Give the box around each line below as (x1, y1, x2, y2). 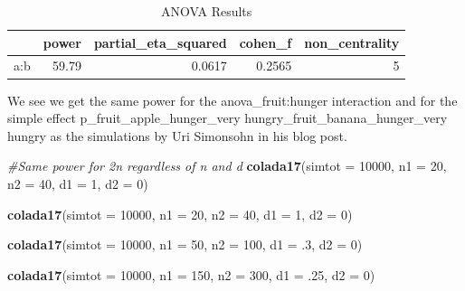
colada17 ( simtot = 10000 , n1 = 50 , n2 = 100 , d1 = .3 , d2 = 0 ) (7, 235, 363, 254)
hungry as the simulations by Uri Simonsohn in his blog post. (7, 126, 347, 145)
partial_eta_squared (93, 33, 227, 52)
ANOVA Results (161, 2, 252, 20)
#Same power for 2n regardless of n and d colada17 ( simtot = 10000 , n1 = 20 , (7, 156, 447, 175)
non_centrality (304, 33, 400, 52)
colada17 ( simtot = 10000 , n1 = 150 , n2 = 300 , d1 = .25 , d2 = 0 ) (7, 265, 375, 284)
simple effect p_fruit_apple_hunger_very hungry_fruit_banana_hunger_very (7, 108, 448, 127)
